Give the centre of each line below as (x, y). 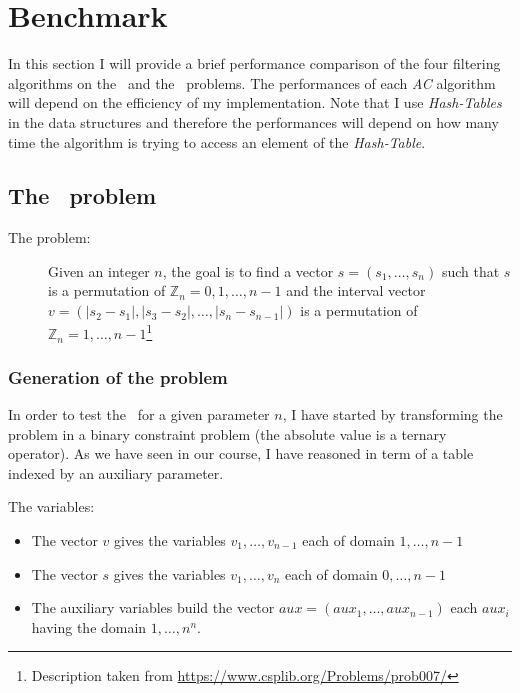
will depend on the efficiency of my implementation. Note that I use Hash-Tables (255, 102)
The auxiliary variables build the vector (153, 607)
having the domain (89, 626)
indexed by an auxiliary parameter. (116, 472)
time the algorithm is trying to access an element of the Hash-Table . (217, 141)
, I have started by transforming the (392, 414)
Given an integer (99, 270)
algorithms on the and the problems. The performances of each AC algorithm (252, 82)
